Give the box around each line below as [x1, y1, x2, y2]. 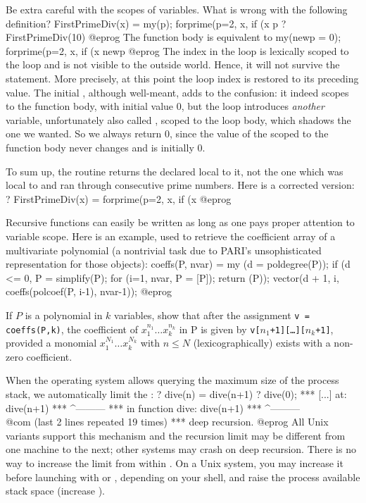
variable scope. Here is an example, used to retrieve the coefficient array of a [6, 228, 336, 243]
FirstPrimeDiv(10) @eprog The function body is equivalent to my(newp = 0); [6, 30, 341, 44]
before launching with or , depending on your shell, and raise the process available [6, 469, 360, 484]
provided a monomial [6, 335, 97, 350]
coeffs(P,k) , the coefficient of [6, 321, 139, 336]
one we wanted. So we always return [6, 126, 162, 141]
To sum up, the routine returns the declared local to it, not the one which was [6, 163, 343, 178]
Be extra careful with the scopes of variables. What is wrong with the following [6, 2, 348, 16]
